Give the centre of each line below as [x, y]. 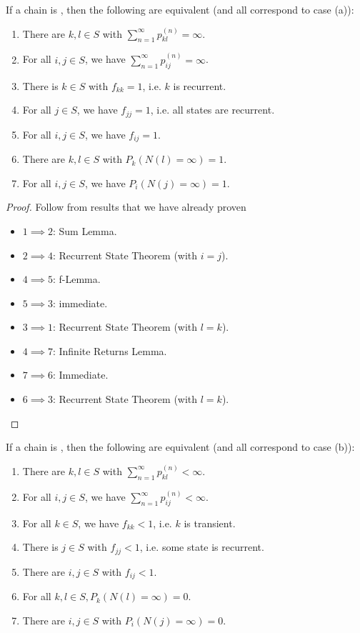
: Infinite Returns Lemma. [110, 350]
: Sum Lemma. [85, 230]
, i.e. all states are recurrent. [212, 110]
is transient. [210, 523]
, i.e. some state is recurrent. [202, 547]
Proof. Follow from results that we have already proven [126, 207]
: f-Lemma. [76, 279]
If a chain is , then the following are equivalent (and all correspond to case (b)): [180, 447]
